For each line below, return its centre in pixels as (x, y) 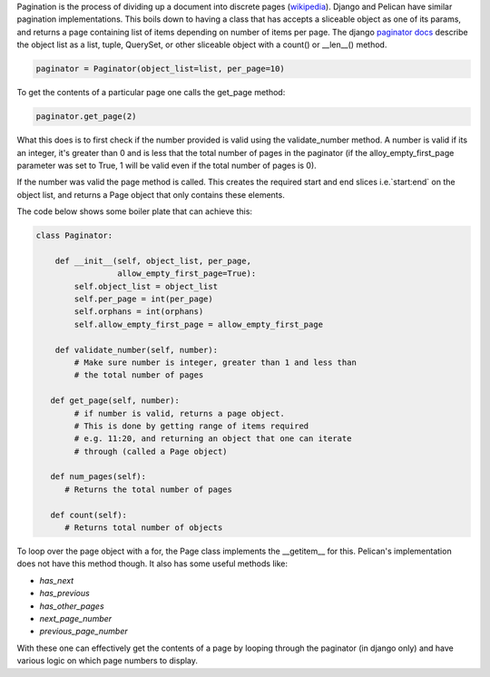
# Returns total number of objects (144, 528)
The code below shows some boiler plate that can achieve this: (135, 211)
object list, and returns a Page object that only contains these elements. (151, 194)
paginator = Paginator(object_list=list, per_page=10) (160, 69)
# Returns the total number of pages (149, 489)
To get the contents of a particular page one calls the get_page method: (151, 93)
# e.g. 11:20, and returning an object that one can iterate (213, 439)
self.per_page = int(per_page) (143, 299)
